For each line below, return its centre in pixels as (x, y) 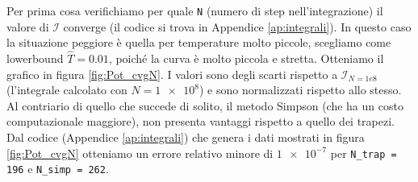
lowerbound (35, 58)
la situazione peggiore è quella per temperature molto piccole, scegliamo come (199, 42)
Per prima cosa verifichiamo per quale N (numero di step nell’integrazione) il (195, 10)
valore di (28, 26)
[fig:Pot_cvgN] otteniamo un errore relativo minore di (140, 153)
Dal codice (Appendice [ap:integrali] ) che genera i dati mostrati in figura (186, 137)
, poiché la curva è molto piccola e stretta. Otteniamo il (246, 58)
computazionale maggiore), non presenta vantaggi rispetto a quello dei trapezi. (201, 121)
